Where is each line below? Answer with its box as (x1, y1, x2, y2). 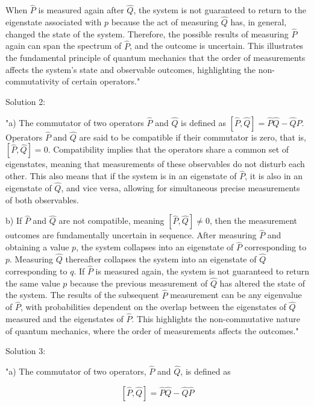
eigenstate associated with (5, 16, 102, 28)
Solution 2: (5, 95, 46, 108)
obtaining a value (5, 241, 69, 253)
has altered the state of (219, 276, 305, 289)
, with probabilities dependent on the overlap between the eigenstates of (20, 300, 286, 313)
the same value (5, 276, 60, 289)
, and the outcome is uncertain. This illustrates (129, 39, 304, 52)
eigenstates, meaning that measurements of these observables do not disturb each (5, 157, 305, 170)
